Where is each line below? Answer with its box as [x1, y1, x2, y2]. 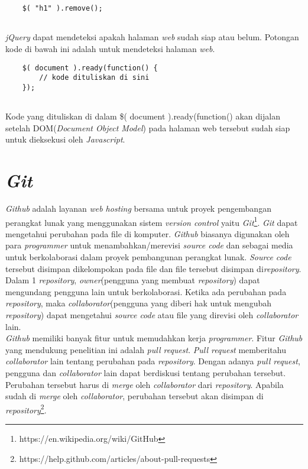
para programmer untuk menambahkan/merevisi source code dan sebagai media [5, 239, 293, 251]
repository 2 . [5, 402, 47, 416]
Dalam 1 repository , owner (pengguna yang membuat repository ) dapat [5, 274, 260, 286]
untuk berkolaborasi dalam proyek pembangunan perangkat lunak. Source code [5, 251, 291, 263]
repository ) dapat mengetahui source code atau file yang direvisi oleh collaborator [5, 309, 299, 321]
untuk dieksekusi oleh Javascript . [5, 133, 125, 145]
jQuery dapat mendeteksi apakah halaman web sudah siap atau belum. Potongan [5, 31, 299, 43]
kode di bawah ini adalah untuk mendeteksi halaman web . [5, 42, 215, 54]
